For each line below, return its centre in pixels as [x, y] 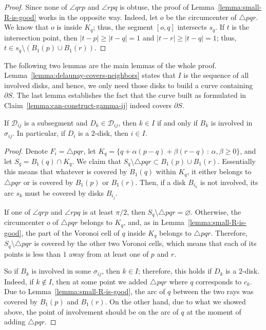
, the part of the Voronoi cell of [70, 232]
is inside [69, 27]
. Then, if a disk [160, 182]
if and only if [177, 122]
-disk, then [111, 133]
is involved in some [61, 271]
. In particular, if [39, 133]
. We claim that [97, 161]
